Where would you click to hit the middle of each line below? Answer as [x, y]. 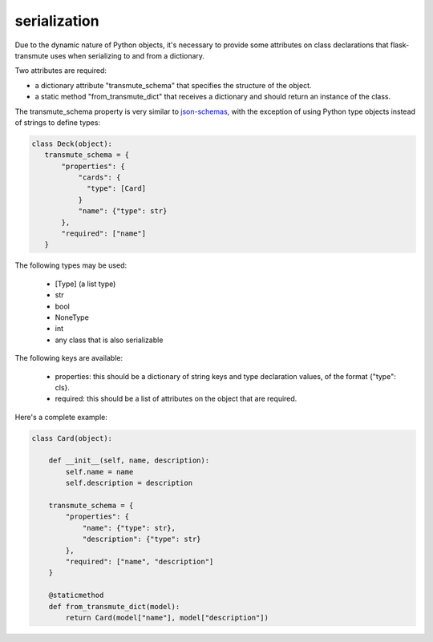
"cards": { [99, 178]
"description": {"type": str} [142, 539]
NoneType [72, 317]
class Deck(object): [72, 143]
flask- [400, 45]
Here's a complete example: [61, 417]
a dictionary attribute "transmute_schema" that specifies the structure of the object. [173, 85]
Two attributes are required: [61, 71]
